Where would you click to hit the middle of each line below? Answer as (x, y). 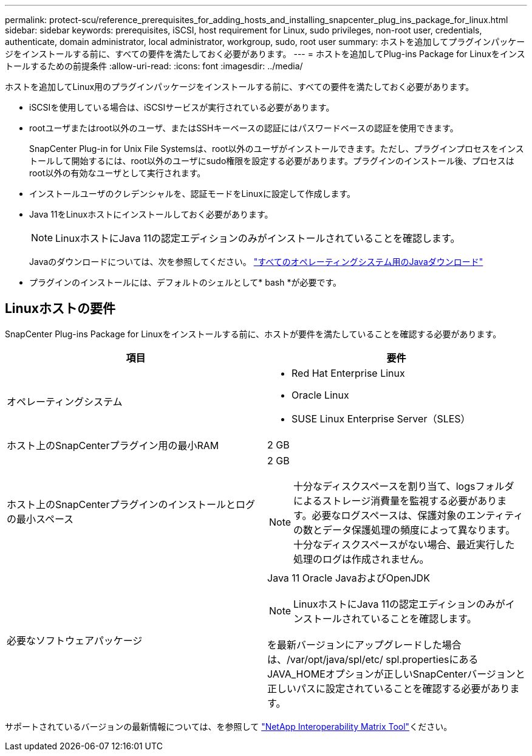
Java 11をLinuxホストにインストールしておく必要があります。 (151, 214)
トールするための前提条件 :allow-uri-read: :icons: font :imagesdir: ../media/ (154, 66)
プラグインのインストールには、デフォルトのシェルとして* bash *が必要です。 (186, 282)
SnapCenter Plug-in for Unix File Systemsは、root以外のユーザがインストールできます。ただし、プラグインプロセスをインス (277, 149)
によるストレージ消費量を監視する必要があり (395, 500)
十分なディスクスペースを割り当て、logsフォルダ (404, 486)
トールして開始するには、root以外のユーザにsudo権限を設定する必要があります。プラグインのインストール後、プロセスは (272, 161)
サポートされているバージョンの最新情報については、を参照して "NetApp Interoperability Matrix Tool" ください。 (229, 726)
